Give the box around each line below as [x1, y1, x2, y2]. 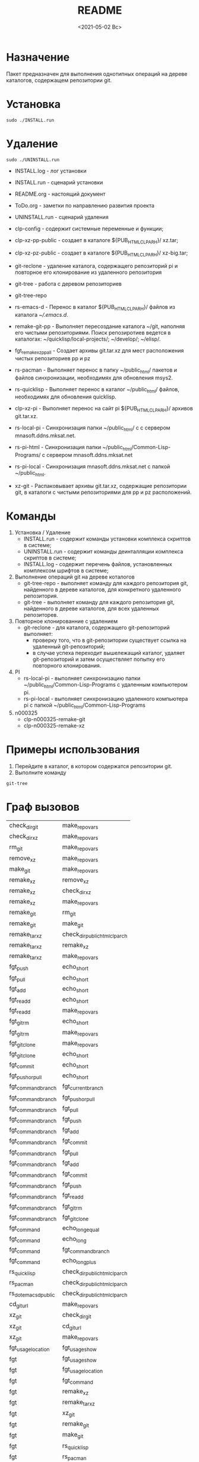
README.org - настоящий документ [14, 190, 106, 197]
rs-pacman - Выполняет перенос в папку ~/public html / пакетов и [14, 366, 177, 375]
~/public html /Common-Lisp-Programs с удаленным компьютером [23, 681, 188, 690]
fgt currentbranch [62, 1082, 104, 1092]
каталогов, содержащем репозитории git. [6, 76, 112, 84]
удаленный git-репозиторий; [32, 643, 105, 650]
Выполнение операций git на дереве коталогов [14, 573, 135, 580]
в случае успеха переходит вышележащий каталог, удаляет [32, 650, 185, 657]
